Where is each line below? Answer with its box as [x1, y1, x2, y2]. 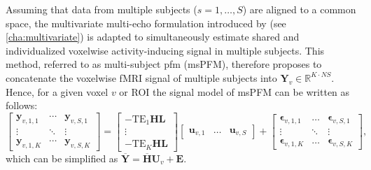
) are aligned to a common [242, 2, 356, 16]
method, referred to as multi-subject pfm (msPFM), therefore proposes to [6, 57, 322, 71]
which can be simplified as [6, 150, 118, 165]
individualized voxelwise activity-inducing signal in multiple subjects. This [6, 43, 325, 57]
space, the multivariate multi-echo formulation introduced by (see [6, 15, 286, 30]
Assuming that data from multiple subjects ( [6, 2, 197, 16]
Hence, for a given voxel [6, 84, 108, 99]
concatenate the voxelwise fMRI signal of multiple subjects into [6, 70, 277, 85]
